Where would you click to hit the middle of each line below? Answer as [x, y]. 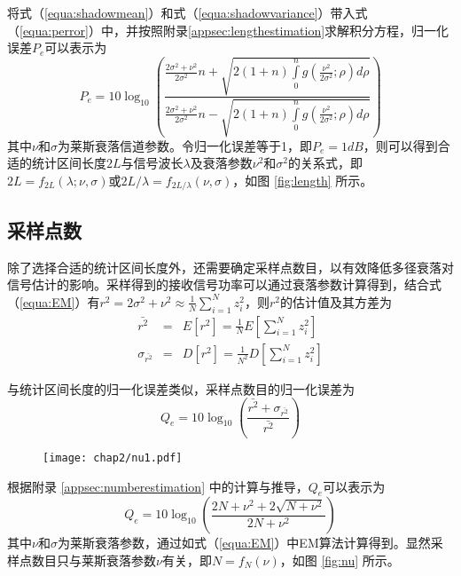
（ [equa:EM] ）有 [54, 301]
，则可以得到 [400, 145]
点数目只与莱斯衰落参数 [87, 560]
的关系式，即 [326, 163]
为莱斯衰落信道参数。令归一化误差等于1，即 [184, 145]
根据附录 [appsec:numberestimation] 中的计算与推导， [158, 486]
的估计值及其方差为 [336, 301]
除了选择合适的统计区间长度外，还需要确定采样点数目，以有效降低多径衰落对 [230, 267]
